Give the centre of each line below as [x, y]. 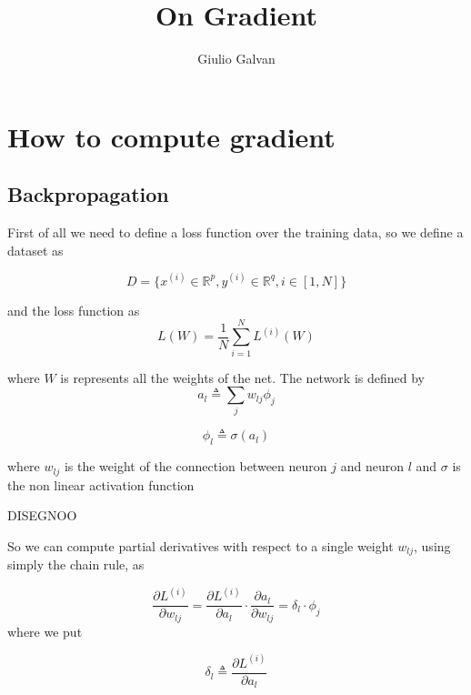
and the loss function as [74, 310]
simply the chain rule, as [76, 564]
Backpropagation [88, 194]
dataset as [35, 250]
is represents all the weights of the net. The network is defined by [242, 377]
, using [432, 545]
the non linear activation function [101, 484]
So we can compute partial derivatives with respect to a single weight [200, 545]
